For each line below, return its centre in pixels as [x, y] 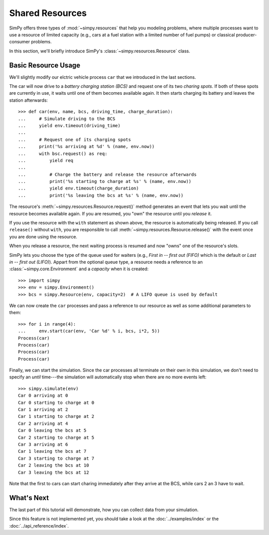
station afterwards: [29, 100]
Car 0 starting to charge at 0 [56, 402]
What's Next [29, 498]
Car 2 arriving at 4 [43, 423]
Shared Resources [48, 13]
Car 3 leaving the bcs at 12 [54, 472]
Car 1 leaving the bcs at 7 [52, 451]
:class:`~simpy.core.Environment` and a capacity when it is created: [79, 269]
